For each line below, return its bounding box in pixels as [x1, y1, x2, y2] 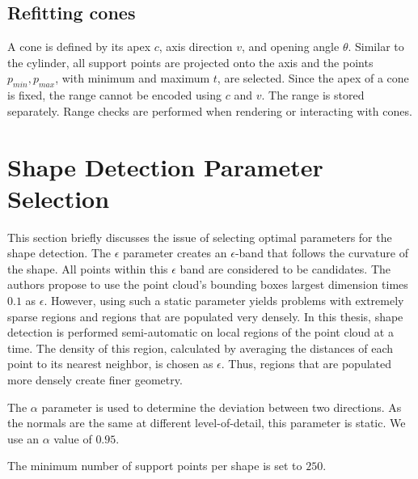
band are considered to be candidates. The [179, 260, 391, 277]
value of [53, 430, 92, 447]
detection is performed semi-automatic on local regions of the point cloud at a [7, 324, 394, 341]
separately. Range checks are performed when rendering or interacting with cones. [7, 102, 412, 119]
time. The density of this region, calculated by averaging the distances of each [7, 339, 394, 356]
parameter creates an [123, 244, 227, 261]
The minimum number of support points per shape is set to [7, 457, 302, 474]
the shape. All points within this [7, 260, 168, 277]
